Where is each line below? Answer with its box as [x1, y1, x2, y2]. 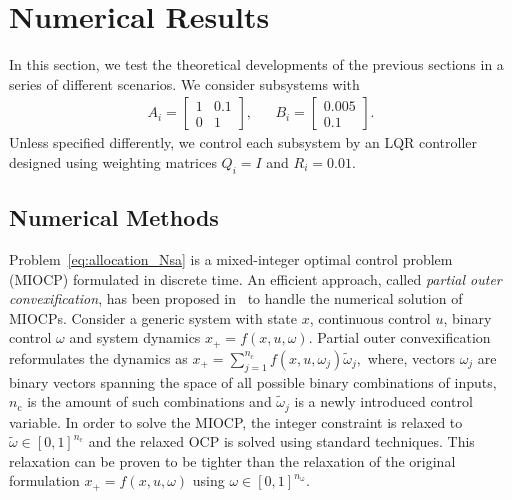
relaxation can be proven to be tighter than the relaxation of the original [9, 450, 456, 471]
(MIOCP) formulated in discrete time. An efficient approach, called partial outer [9, 268, 502, 289]
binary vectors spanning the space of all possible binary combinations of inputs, [9, 371, 497, 392]
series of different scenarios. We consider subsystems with [9, 73, 360, 94]
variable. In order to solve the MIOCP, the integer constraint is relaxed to [9, 411, 463, 432]
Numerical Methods [9, 202, 219, 233]
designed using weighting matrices [9, 151, 217, 172]
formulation [9, 470, 80, 491]
